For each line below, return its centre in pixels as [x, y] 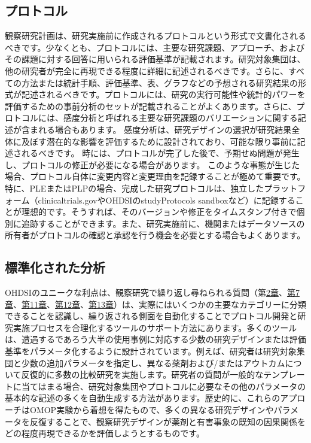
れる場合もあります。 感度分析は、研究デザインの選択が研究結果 [165, 129]
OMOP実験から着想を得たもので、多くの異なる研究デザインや [152, 410]
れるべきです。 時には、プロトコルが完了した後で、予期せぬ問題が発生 [160, 153]
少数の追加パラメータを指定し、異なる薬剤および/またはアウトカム [153, 362]
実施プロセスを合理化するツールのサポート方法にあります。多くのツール [155, 327]
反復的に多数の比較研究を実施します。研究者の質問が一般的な [142, 374]
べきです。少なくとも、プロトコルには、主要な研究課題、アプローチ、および [155, 47]
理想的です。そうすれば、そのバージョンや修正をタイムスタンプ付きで [159, 212]
